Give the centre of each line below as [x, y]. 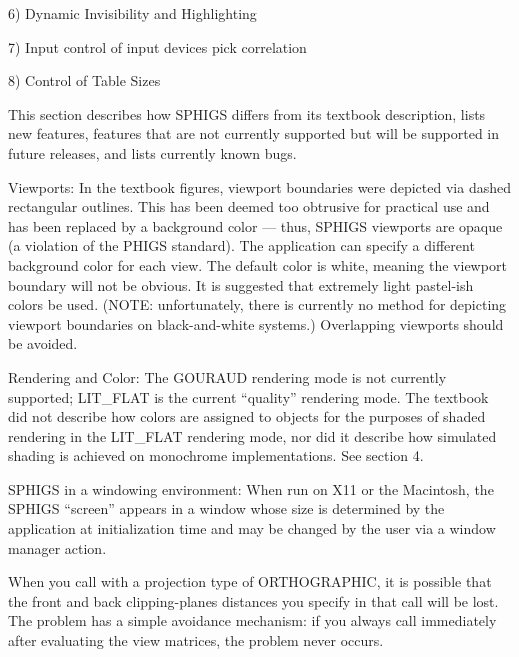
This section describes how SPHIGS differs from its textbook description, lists [247, 113]
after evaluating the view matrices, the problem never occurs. [196, 640]
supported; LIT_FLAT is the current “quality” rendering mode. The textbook [248, 396]
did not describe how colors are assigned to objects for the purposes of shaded [247, 416]
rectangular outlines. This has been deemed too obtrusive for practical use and [249, 206]
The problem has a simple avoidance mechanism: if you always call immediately [252, 620]
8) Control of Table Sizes [84, 80]
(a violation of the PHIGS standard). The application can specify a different [241, 245]
